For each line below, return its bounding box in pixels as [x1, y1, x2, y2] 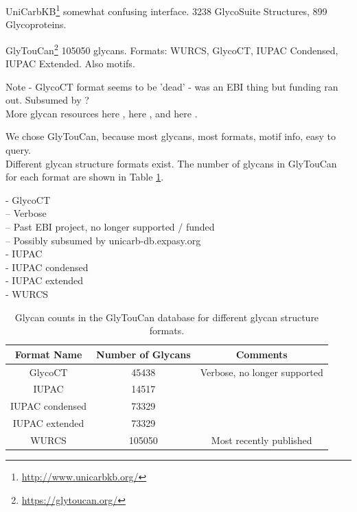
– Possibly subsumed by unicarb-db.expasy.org [5, 233, 201, 247]
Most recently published [211, 433, 312, 447]
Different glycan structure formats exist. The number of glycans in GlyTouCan [5, 156, 337, 170]
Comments [235, 347, 288, 361]
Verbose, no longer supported [200, 364, 323, 379]
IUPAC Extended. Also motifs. [5, 56, 135, 71]
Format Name [14, 347, 82, 361]
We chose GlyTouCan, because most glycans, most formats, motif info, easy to [5, 129, 336, 143]
